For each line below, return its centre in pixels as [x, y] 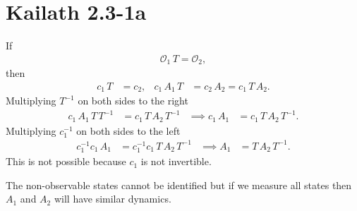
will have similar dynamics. [113, 199]
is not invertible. [176, 161]
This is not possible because [66, 161]
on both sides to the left [128, 130]
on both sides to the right [133, 101]
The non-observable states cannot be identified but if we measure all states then [179, 185]
